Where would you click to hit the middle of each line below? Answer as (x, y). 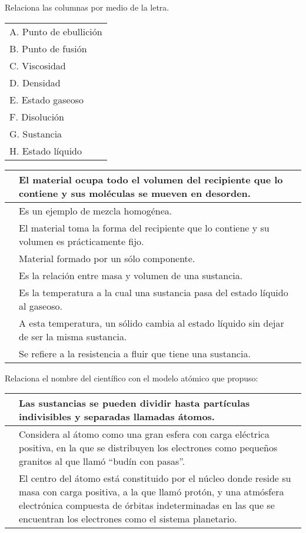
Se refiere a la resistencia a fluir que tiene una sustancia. (135, 353)
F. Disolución (37, 116)
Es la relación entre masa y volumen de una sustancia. (131, 275)
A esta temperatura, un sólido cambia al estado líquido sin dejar (152, 323)
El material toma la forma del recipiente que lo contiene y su (144, 227)
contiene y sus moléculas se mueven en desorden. (135, 193)
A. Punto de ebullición (56, 31)
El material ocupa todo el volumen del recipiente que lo (151, 179)
